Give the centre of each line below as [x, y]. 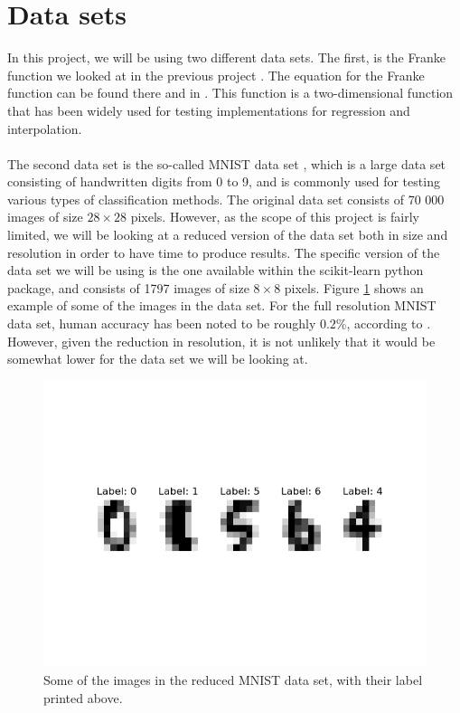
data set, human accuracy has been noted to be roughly [162, 323]
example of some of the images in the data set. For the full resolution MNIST [222, 305]
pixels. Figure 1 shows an [354, 287]
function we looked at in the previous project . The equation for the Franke [216, 75]
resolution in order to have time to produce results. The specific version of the [224, 252]
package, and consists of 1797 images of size [128, 287]
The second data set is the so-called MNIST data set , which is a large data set [227, 163]
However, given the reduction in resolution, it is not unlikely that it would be [221, 341]
